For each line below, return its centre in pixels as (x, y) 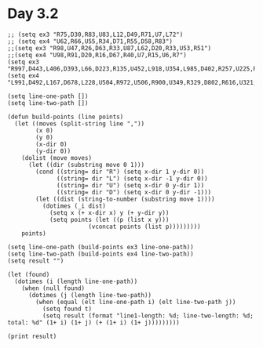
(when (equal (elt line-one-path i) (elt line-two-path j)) (136, 302)
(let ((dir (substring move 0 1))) (86, 165)
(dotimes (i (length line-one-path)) (76, 281)
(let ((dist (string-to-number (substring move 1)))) (125, 199)
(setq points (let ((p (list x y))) (109, 219)
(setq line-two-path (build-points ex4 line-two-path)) (100, 254)
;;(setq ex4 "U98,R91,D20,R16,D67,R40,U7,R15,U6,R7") (97, 55)
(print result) (32, 336)
